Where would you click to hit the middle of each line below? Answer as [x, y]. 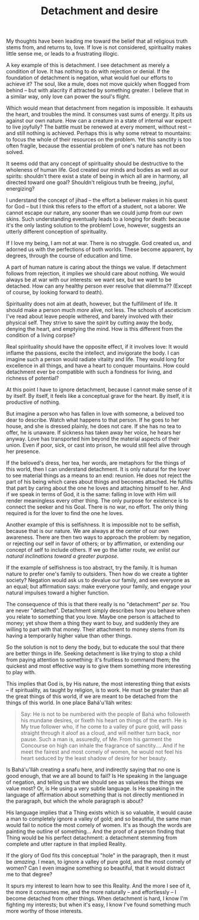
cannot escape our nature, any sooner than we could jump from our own [95, 213]
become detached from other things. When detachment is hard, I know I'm [97, 899]
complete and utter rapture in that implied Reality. [66, 844]
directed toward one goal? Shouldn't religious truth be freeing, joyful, [90, 182]
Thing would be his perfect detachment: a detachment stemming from [92, 838]
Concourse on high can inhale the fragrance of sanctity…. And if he [103, 746]
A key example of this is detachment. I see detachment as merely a [88, 65]
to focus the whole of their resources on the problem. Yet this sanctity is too [99, 140]
